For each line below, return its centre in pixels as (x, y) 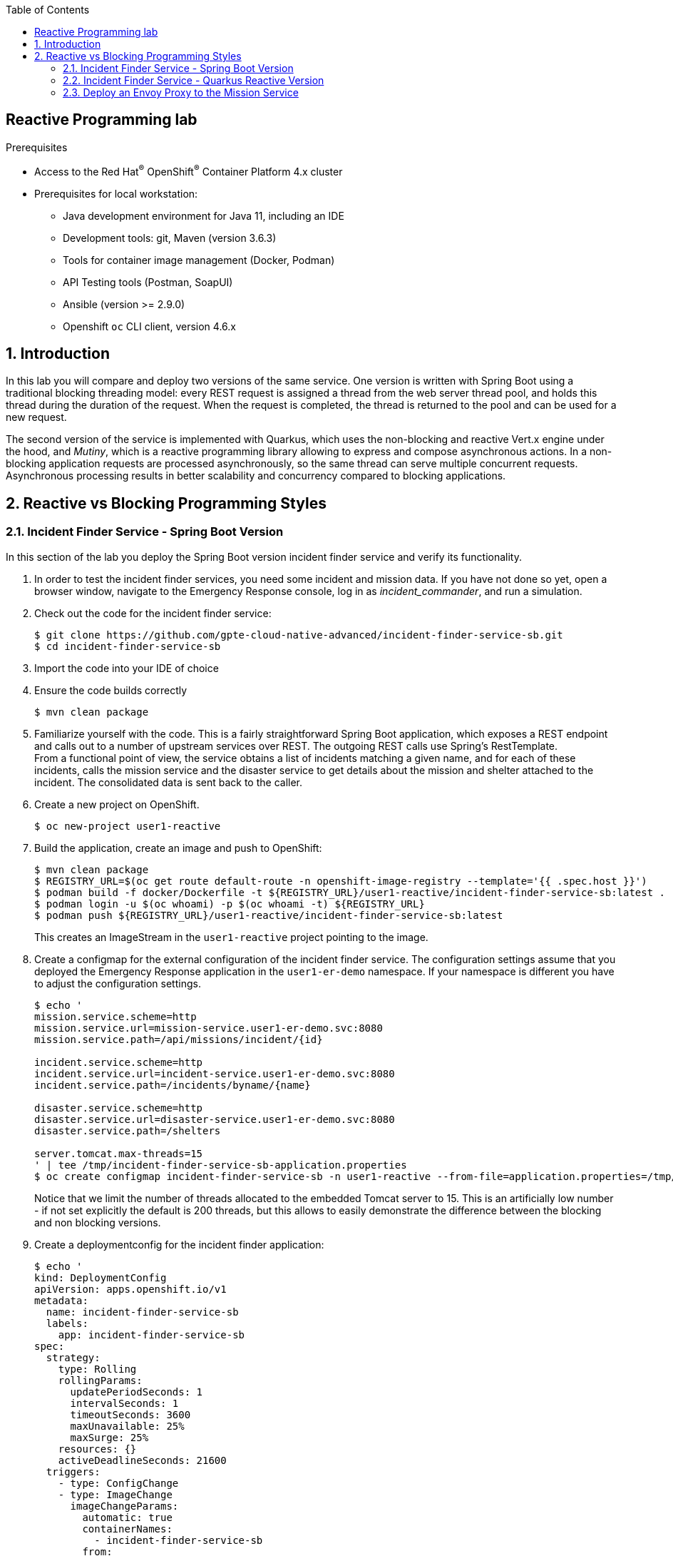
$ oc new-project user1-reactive (128, 826)
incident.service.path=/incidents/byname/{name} (173, 1085)
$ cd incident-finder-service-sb (128, 646)
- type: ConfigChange (118, 1483)
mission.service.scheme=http (115, 1016)
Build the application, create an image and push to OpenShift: (178, 848)
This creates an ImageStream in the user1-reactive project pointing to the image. (231, 937)
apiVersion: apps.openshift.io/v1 (130, 1289)
